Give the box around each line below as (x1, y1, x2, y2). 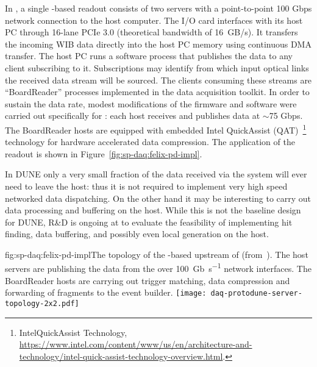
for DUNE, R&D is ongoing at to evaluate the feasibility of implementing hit (5, 215, 293, 228)
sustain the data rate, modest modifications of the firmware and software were (5, 97, 297, 110)
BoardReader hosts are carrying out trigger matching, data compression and (5, 274, 290, 287)
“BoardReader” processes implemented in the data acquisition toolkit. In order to (5, 85, 310, 98)
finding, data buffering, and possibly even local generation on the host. (5, 227, 269, 240)
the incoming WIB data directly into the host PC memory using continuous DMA (5, 37, 312, 50)
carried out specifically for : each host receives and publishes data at (5, 109, 260, 122)
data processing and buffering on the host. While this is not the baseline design (5, 204, 301, 216)
